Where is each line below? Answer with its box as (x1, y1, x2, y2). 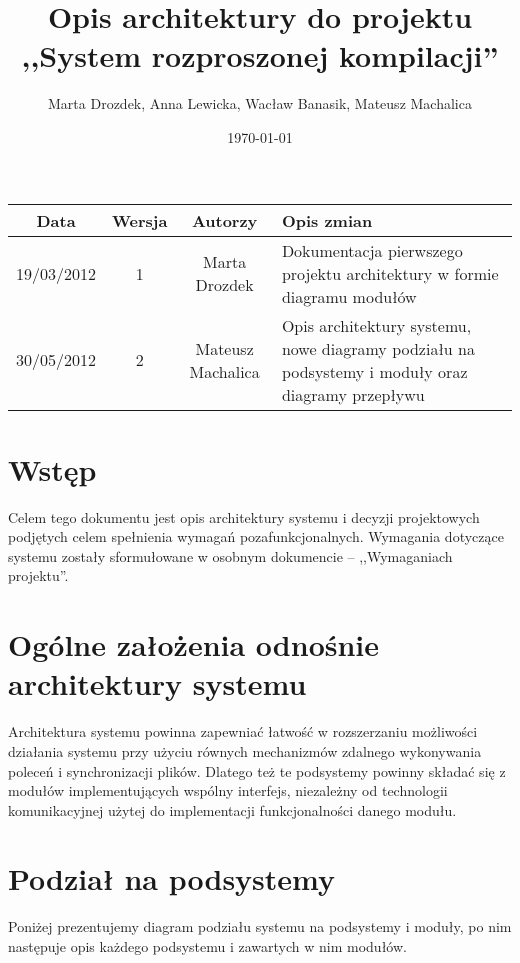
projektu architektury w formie (281, 261, 499, 285)
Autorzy (191, 208, 258, 232)
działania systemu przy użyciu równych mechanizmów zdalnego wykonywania (8, 740, 482, 761)
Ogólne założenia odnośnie (8, 624, 380, 665)
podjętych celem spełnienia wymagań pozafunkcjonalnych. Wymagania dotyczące (8, 526, 504, 547)
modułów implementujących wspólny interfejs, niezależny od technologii (8, 780, 448, 801)
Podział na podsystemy (8, 858, 336, 899)
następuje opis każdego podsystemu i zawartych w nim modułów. (8, 936, 407, 956)
